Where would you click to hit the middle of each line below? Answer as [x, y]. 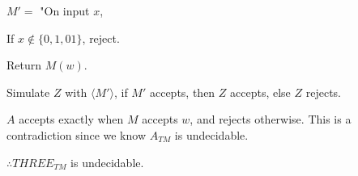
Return [24, 65]
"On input [65, 10]
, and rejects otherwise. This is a [271, 119]
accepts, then [182, 92]
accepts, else [260, 92]
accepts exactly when [71, 119]
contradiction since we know [76, 134]
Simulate [28, 92]
